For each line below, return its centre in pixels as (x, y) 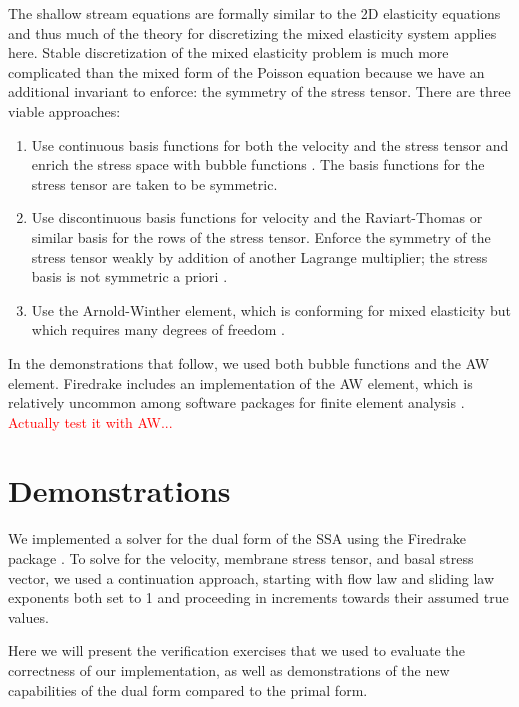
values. (28, 616)
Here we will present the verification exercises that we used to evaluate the (236, 650)
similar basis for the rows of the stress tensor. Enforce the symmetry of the (261, 236)
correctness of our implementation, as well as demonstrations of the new (229, 669)
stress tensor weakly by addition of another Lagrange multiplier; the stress (259, 256)
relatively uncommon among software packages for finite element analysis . (236, 402)
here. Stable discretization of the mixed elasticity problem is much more (228, 52)
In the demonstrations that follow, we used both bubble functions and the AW (249, 362)
